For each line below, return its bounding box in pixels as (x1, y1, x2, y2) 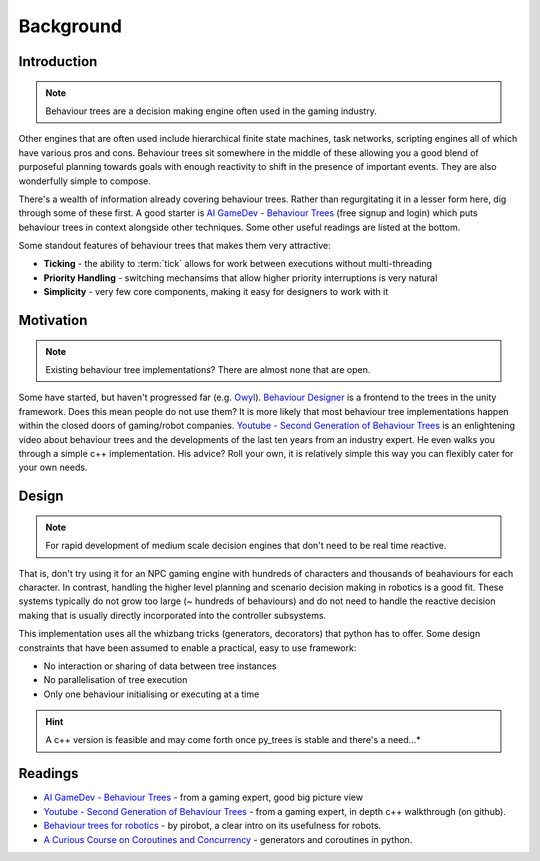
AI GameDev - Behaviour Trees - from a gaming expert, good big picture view (43, 791, 364, 804)
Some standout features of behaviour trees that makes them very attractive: (18, 240, 331, 252)
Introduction (18, 53, 98, 70)
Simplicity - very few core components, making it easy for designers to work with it (43, 286, 389, 298)
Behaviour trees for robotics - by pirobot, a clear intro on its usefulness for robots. (43, 820, 382, 832)
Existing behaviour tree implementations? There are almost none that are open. (45, 364, 371, 376)
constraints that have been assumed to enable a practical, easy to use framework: (18, 641, 357, 654)
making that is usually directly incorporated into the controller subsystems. (18, 609, 327, 621)
